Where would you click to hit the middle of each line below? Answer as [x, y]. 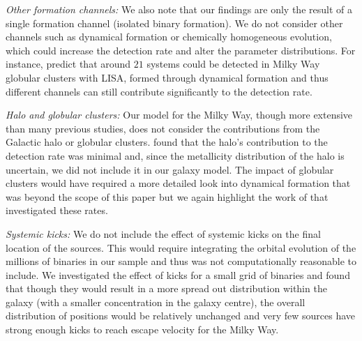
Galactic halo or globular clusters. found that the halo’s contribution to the [167, 142]
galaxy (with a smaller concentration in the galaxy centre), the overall [156, 302]
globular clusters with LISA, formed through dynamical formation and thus [167, 77]
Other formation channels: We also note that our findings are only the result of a [179, 9]
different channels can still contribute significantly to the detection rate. [159, 91]
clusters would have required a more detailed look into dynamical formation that [178, 183]
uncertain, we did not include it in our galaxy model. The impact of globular [170, 169]
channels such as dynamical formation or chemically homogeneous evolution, [169, 37]
